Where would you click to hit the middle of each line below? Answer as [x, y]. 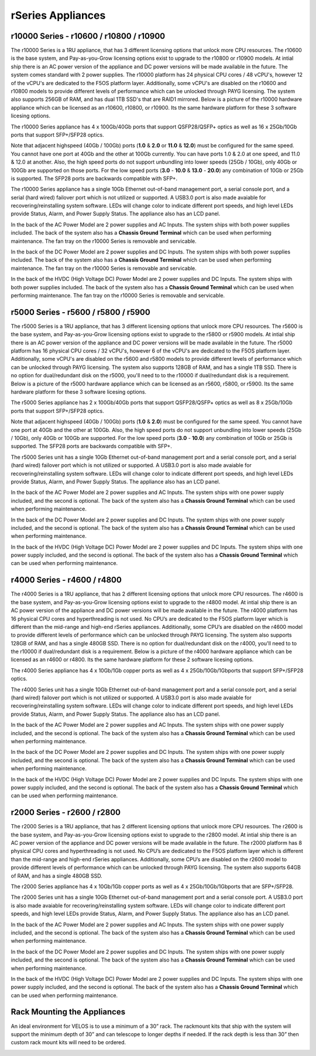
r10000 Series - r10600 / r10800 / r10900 [88, 36]
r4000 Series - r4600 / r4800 [66, 580]
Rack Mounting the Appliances [68, 1012]
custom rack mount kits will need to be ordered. [68, 1043]
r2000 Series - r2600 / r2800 [66, 813]
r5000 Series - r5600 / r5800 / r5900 [80, 312]
